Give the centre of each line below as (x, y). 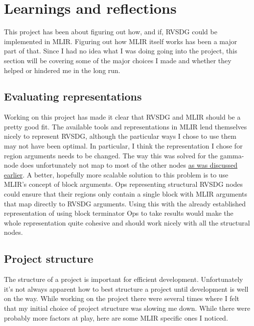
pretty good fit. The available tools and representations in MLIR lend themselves (126, 126)
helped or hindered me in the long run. (62, 70)
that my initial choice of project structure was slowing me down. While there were (127, 308)
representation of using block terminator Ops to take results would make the (119, 213)
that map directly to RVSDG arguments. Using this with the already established (125, 203)
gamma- (232, 155)
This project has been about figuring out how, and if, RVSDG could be (111, 32)
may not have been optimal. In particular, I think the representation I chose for (123, 146)
